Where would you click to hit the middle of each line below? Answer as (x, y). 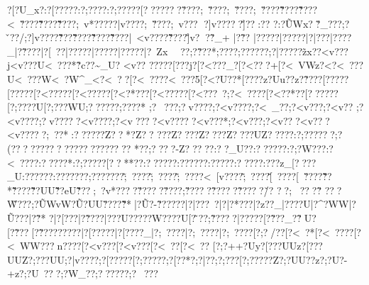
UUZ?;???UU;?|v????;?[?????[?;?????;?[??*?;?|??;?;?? (121, 259)
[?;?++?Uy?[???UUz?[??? (268, 246)
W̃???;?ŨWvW (39, 204)
